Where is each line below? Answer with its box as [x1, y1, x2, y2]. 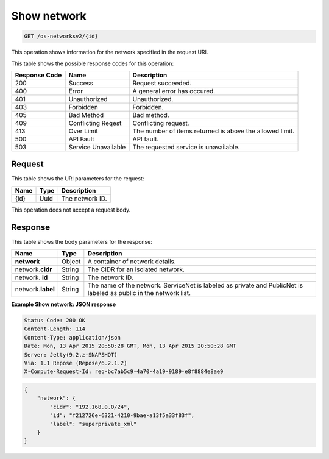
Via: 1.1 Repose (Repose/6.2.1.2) [24, 360, 127, 367]
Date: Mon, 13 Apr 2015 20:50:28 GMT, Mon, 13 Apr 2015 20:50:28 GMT [24, 343, 236, 350]
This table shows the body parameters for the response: [11, 238, 152, 245]
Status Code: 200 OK [24, 317, 85, 324]
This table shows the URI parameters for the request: [11, 175, 144, 182]
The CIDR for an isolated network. [87, 265, 185, 274]
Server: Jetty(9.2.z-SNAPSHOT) [24, 351, 118, 358]
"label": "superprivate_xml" [49, 421, 137, 427]
